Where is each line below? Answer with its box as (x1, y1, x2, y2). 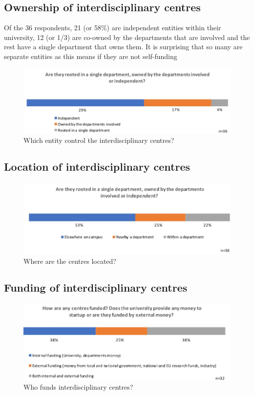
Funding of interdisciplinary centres (4, 279, 188, 295)
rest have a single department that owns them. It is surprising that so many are (4, 41, 243, 52)
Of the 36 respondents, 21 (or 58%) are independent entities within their (4, 22, 221, 33)
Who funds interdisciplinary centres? (23, 382, 133, 392)
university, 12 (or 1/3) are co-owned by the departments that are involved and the (4, 32, 250, 42)
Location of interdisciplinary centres (4, 159, 190, 174)
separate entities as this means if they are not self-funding (4, 51, 177, 61)
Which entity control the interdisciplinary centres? (23, 135, 174, 145)
